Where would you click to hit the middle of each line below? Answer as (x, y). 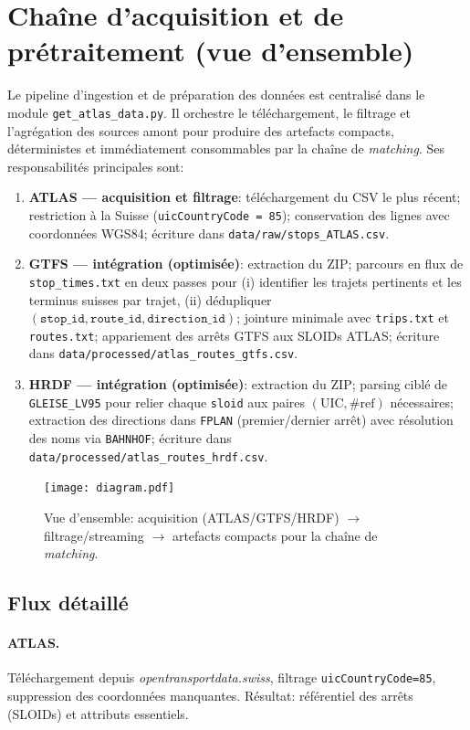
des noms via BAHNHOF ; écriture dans (130, 437)
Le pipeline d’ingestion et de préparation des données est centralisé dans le (216, 95)
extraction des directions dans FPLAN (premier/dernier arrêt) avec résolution (241, 420)
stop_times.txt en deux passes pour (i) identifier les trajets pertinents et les (245, 281)
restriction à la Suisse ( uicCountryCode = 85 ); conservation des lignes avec (239, 214)
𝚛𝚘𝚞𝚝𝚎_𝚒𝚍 (116, 319)
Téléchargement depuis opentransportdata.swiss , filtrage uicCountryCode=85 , (222, 677)
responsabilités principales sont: (96, 166)
